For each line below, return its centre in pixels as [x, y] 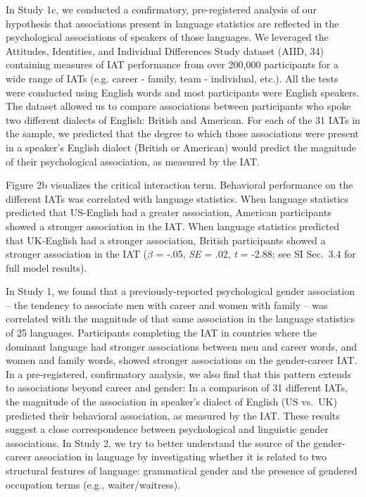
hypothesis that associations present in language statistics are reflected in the [172, 23]
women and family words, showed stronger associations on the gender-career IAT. [182, 360]
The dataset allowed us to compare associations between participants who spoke [178, 106]
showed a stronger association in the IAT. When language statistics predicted [172, 226]
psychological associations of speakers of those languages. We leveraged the [167, 37]
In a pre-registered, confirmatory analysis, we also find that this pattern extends [179, 373]
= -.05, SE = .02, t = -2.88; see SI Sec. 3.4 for [256, 254]
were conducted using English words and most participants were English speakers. [183, 92]
